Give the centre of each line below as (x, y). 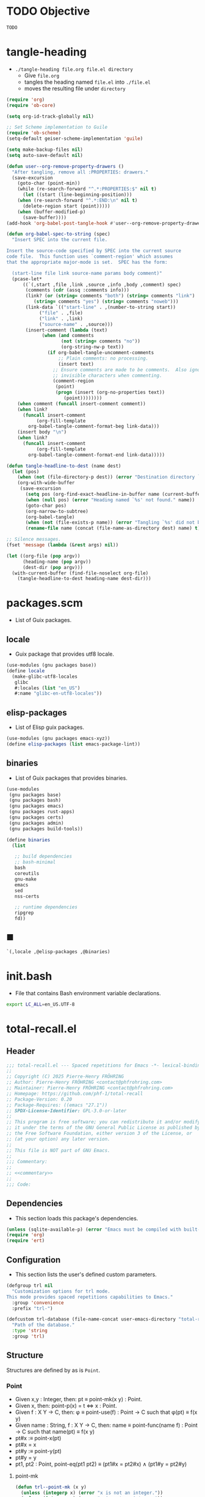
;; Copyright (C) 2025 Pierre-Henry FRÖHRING (65, 1077)
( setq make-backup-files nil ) (45, 150)
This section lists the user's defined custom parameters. (86, 1274)
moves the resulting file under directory (75, 88)
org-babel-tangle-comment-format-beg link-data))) (94, 426)
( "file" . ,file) (61, 313)
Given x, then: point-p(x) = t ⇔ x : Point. (66, 1405)
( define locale (26, 671)
